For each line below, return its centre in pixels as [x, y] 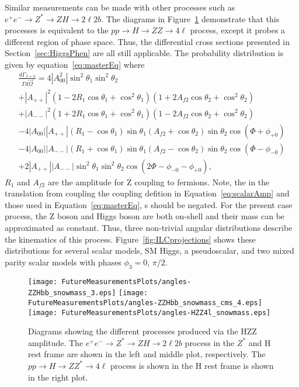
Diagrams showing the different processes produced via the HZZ [142, 331]
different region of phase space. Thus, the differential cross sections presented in [147, 41]
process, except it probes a [238, 30]
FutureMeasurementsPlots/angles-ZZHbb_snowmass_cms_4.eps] [145, 303]
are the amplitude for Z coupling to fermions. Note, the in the [159, 182]
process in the [210, 342]
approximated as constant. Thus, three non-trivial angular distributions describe [149, 227]
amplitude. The [56, 342]
